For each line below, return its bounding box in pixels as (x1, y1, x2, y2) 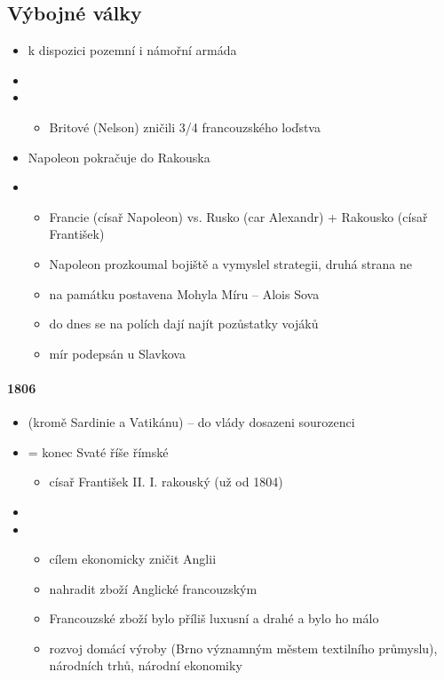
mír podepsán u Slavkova (49, 344, 186, 362)
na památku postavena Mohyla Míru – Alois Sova (49, 284, 320, 303)
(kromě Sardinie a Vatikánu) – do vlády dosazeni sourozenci (28, 413, 355, 431)
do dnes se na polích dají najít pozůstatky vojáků (49, 314, 319, 333)
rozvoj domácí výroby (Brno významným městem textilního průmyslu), (49, 638, 438, 657)
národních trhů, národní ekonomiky (49, 656, 242, 675)
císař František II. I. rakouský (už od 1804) (49, 472, 283, 491)
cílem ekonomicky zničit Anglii (49, 550, 217, 568)
